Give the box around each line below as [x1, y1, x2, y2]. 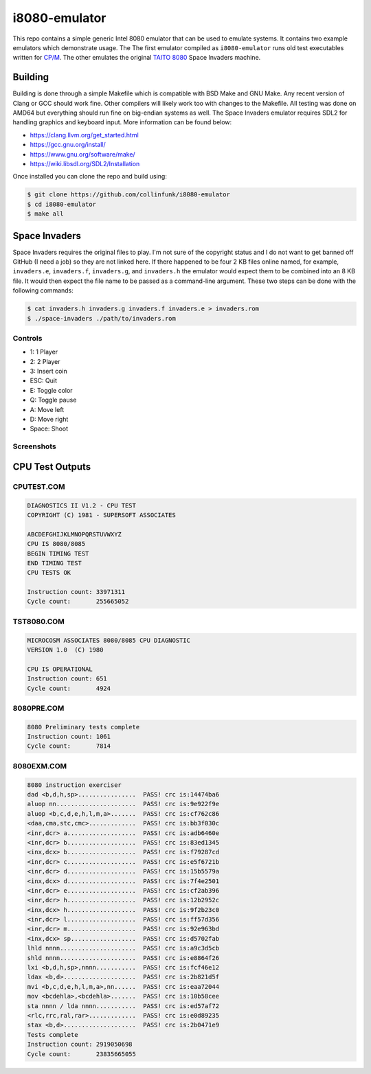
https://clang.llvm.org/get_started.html [30, 130, 139, 139]
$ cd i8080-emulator [27, 200, 96, 208]
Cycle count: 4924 [27, 684, 111, 692]
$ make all [27, 210, 64, 218]
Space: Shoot [30, 424, 69, 433]
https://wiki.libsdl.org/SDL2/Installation [30, 159, 140, 168]
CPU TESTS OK [27, 569, 71, 577]
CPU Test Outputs [12, 461, 91, 472]
